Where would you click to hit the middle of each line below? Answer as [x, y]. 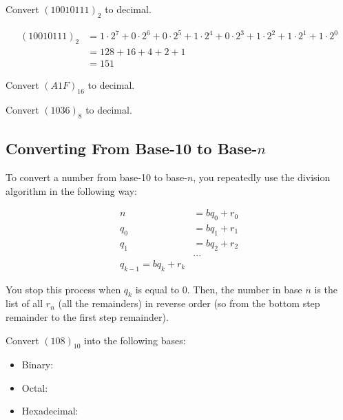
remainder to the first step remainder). [87, 316]
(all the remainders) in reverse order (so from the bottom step [189, 303]
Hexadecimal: [50, 411]
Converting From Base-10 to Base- [132, 148]
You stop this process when [63, 289]
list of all [24, 303]
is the [326, 289]
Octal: [35, 387]
